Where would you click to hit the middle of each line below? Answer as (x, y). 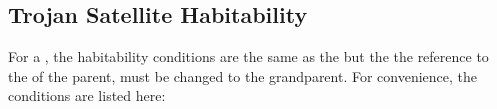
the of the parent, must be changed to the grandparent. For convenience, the (243, 75)
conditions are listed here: (87, 95)
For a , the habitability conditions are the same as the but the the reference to (248, 56)
